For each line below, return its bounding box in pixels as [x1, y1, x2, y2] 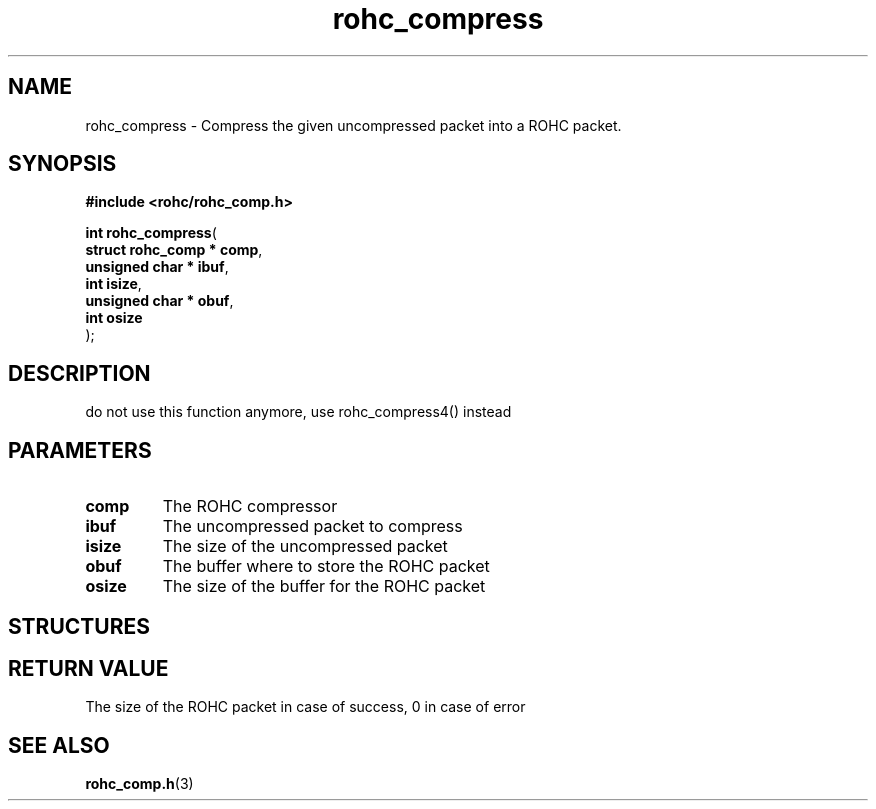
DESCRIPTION [8, 360, 151, 386]
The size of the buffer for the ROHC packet [162, 576, 486, 597]
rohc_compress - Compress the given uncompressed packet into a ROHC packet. [85, 116, 622, 134]
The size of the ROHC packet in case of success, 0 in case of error [85, 698, 526, 716]
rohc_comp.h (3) [85, 775, 194, 793]
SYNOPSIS [8, 151, 117, 177]
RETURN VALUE [8, 655, 169, 681]
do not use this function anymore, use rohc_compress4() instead [85, 403, 512, 421]
